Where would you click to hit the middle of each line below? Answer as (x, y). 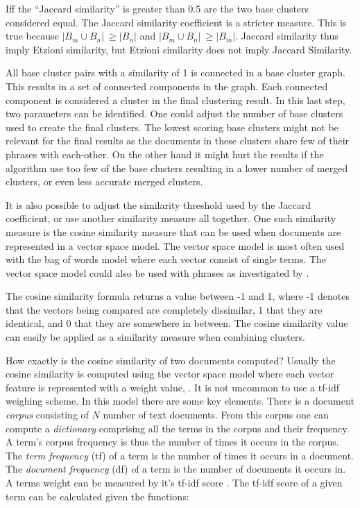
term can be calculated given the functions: (97, 496)
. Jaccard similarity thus (287, 36)
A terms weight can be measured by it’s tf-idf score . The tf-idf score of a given (174, 482)
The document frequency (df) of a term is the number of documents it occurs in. (176, 469)
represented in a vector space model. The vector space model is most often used (175, 245)
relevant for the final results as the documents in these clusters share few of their (178, 141)
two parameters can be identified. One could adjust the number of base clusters (174, 113)
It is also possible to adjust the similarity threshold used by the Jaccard (158, 204)
